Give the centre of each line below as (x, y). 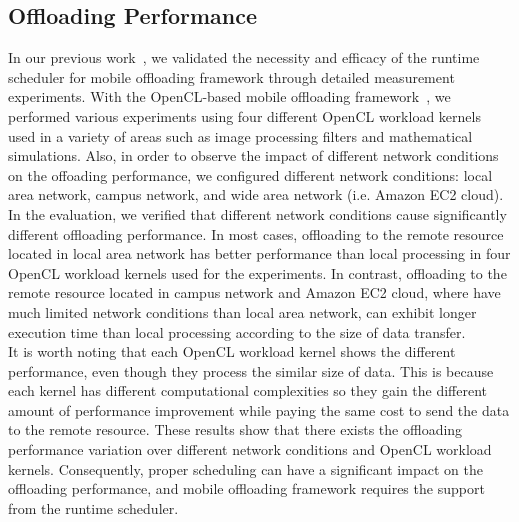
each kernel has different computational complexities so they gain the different (248, 390)
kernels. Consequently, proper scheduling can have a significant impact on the (245, 468)
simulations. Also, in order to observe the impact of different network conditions (253, 155)
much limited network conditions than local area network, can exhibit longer (242, 311)
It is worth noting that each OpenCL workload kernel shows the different (232, 351)
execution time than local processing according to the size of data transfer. (237, 331)
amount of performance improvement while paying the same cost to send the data (259, 409)
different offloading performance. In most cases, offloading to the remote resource (256, 233)
